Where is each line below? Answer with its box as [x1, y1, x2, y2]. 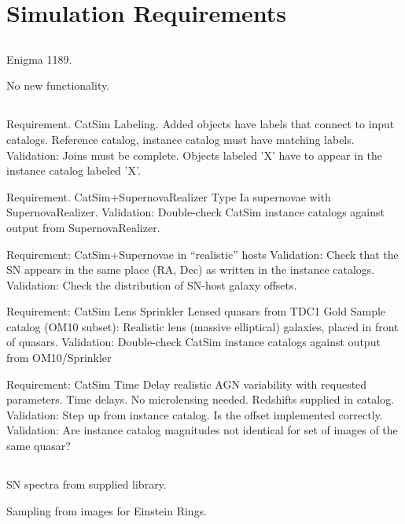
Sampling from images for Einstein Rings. [6, 502, 208, 518]
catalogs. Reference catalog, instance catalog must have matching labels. [6, 131, 355, 147]
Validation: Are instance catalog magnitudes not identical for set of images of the [6, 422, 398, 438]
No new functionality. [6, 77, 110, 94]
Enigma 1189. [6, 50, 72, 67]
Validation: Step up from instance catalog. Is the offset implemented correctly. [6, 406, 383, 423]
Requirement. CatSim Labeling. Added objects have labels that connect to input [6, 116, 395, 132]
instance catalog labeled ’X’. [6, 162, 141, 179]
